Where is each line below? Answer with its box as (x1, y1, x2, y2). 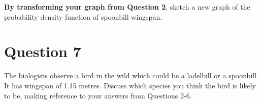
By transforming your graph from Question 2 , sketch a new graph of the (4, 2, 250, 12)
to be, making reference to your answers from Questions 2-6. (4, 90, 192, 100)
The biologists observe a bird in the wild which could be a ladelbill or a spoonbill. (4, 70, 258, 81)
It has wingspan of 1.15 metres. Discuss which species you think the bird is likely (4, 80, 256, 90)
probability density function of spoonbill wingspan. (4, 11, 162, 22)
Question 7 (4, 41, 81, 62)
